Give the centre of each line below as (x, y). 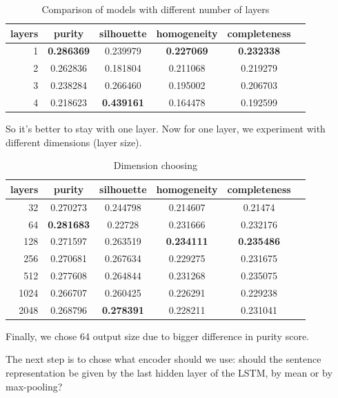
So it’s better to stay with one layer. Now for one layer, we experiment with (166, 129)
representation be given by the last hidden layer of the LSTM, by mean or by (169, 373)
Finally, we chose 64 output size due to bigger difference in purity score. (158, 336)
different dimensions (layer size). (74, 142)
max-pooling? (34, 386)
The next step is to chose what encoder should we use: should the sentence (163, 359)
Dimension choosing (155, 165)
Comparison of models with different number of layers (156, 9)
